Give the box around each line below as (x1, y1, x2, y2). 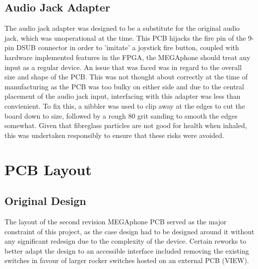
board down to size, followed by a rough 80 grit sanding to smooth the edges (4, 110, 238, 121)
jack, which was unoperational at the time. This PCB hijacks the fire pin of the (4, 32, 246, 43)
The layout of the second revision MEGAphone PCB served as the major (4, 216, 227, 226)
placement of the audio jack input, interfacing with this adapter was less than (4, 91, 241, 101)
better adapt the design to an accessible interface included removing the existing (4, 245, 249, 256)
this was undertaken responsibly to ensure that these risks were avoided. (4, 130, 224, 140)
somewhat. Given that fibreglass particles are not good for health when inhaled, (4, 120, 247, 131)
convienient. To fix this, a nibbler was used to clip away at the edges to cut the (4, 100, 245, 111)
